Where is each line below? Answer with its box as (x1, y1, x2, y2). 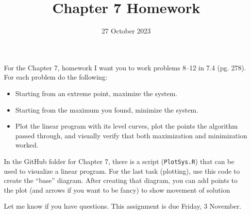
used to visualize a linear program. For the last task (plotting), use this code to (4, 165, 240, 176)
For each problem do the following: (4, 72, 108, 82)
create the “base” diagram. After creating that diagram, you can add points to (4, 175, 238, 185)
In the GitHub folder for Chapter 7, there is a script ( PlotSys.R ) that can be (4, 156, 234, 166)
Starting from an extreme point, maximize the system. (15, 88, 177, 98)
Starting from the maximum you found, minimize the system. (15, 104, 199, 115)
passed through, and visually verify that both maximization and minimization (15, 130, 247, 140)
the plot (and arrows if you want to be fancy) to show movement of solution (4, 184, 230, 195)
